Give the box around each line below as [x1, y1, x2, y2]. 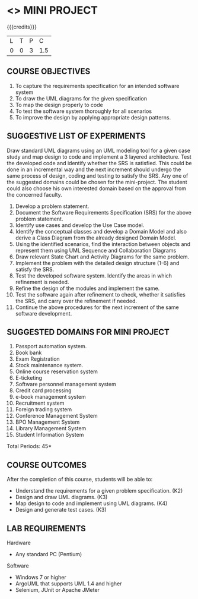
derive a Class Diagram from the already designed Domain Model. [15, 234, 177, 241]
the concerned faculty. [7, 191, 63, 198]
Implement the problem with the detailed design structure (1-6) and [15, 259, 180, 266]
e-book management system [15, 393, 87, 401]
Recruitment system [15, 399, 65, 407]
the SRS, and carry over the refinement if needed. [15, 297, 138, 304]
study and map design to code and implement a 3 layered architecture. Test [7, 153, 191, 160]
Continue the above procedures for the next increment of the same [15, 304, 180, 311]
